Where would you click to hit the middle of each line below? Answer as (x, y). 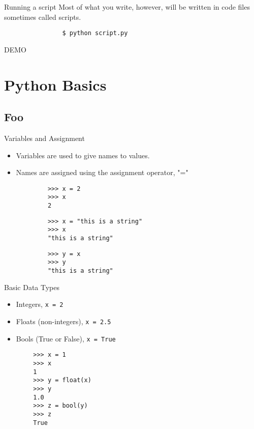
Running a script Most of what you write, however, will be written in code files (127, 7)
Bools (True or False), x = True (66, 338)
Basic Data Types (32, 287)
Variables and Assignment (44, 138)
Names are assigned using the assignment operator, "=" (102, 172)
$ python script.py (95, 33)
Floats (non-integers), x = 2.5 (63, 321)
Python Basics (55, 84)
